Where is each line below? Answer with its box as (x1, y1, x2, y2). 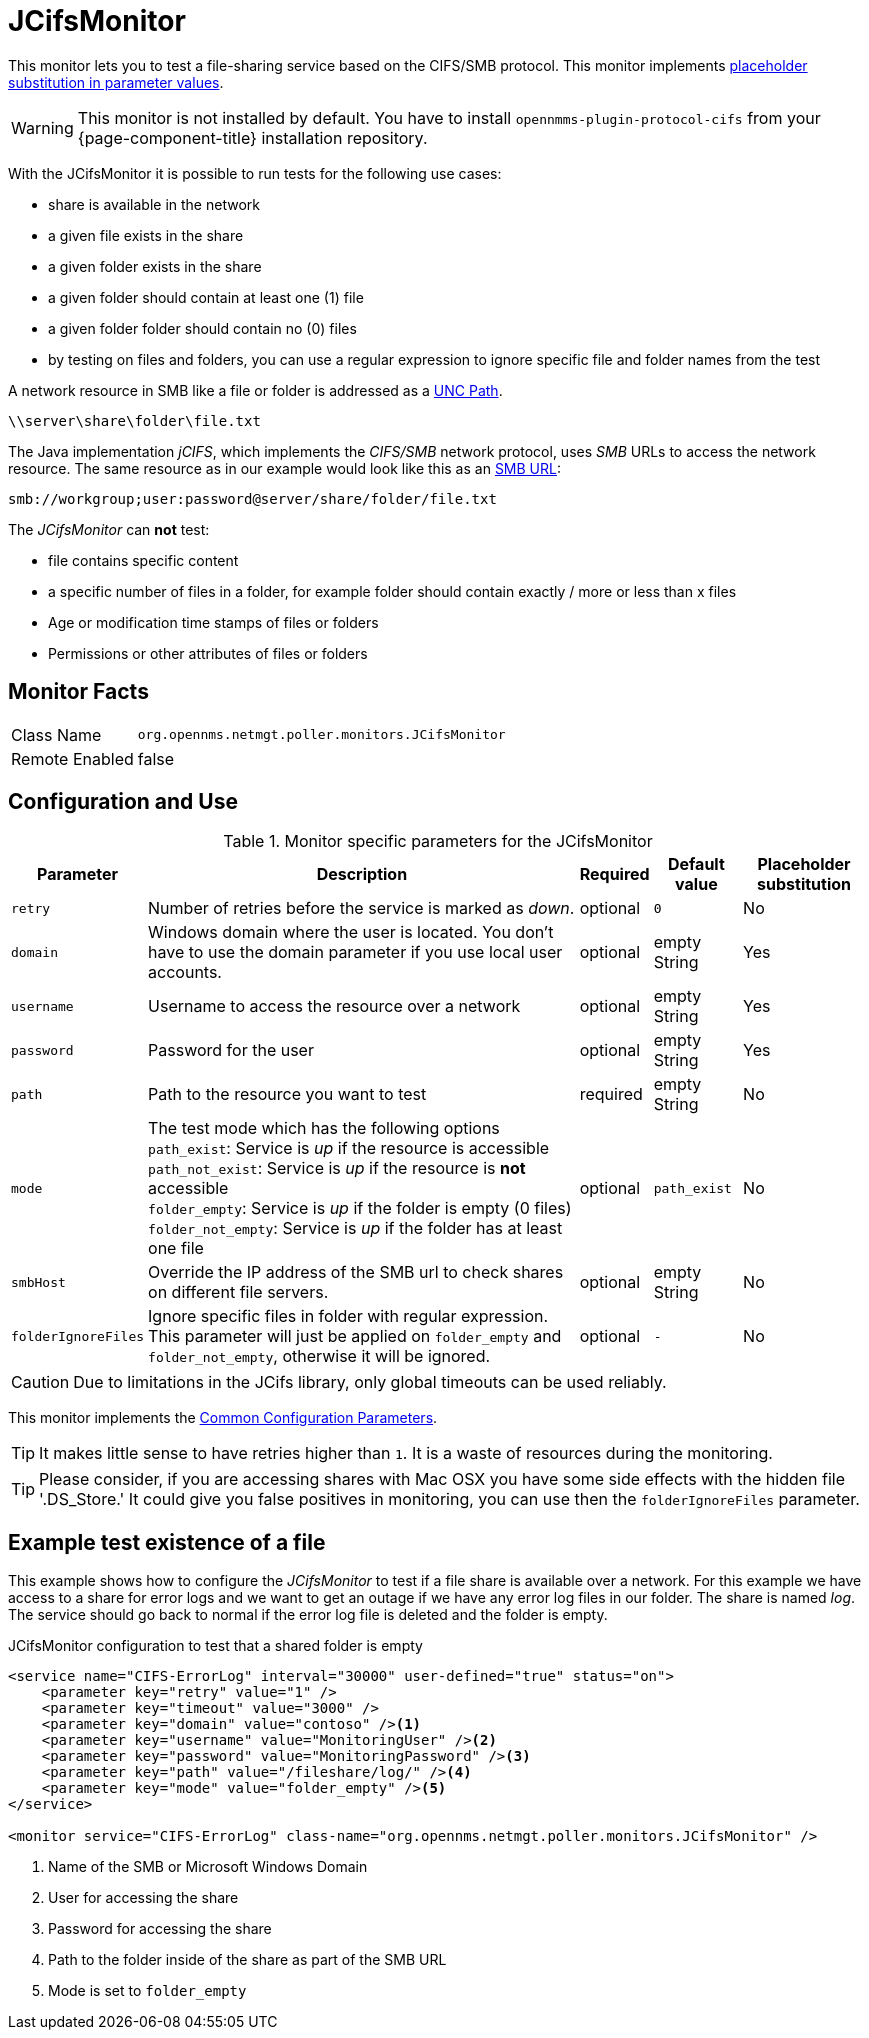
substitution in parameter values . (8, 73, 224, 91)
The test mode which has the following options (148, 1118, 500, 1139)
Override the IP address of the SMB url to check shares (148, 1262, 564, 1283)
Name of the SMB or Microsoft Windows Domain (48, 1858, 368, 1876)
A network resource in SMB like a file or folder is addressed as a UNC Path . (8, 381, 503, 399)
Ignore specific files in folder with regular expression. (148, 1306, 549, 1327)
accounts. (148, 962, 222, 983)
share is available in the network (48, 195, 260, 213)
